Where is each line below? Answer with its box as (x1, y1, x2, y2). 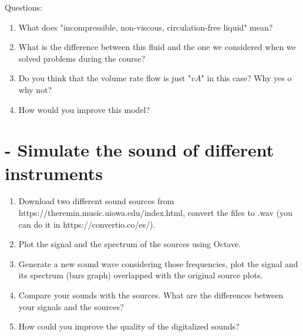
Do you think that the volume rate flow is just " (18, 72, 191, 84)
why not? (18, 83, 52, 95)
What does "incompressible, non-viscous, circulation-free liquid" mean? (18, 21, 273, 33)
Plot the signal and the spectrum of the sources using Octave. (18, 238, 241, 250)
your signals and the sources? (18, 300, 124, 312)
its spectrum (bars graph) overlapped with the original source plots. (18, 269, 263, 281)
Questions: (5, 1, 42, 13)
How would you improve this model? (18, 103, 150, 115)
